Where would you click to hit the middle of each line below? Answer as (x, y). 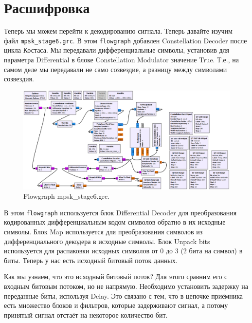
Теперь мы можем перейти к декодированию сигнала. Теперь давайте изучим (118, 31)
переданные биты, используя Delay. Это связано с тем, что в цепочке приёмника (123, 295)
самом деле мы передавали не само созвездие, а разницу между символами (116, 69)
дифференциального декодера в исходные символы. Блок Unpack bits (107, 241)
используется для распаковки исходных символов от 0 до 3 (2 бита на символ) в (123, 251)
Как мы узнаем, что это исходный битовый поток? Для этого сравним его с (116, 276)
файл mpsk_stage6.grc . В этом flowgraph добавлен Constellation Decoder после (126, 40)
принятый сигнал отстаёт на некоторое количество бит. (86, 314)
